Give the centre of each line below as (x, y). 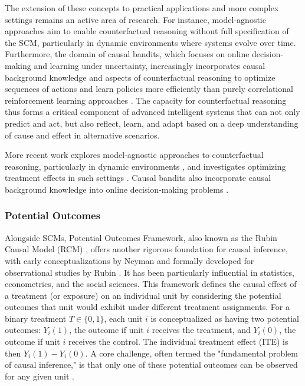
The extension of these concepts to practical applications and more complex (142, 8)
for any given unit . (40, 376)
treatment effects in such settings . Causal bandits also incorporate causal (138, 178)
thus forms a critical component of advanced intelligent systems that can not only (152, 112)
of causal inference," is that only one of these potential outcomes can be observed (151, 364)
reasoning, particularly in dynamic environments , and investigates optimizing (145, 166)
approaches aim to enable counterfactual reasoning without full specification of (147, 31)
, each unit (123, 318)
